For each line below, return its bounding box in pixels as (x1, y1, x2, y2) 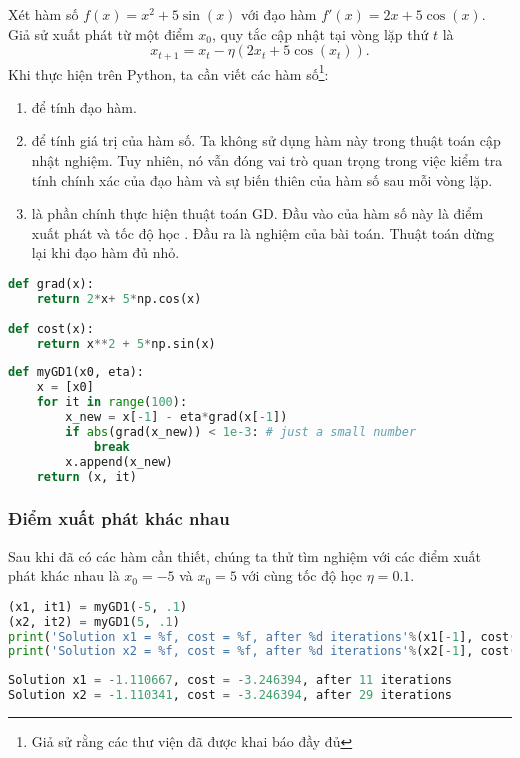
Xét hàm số (8, 4, 79, 24)
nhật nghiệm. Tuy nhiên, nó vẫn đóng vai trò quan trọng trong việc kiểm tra (31, 150, 503, 171)
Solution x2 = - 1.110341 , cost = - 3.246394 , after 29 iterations (8, 688, 452, 703)
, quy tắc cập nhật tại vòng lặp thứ (212, 23, 429, 44)
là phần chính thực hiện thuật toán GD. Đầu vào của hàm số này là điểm (31, 203, 484, 224)
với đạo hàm (241, 4, 317, 24)
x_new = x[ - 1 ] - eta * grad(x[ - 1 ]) (65, 410, 288, 425)
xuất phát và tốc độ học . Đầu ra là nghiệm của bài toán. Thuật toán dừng (31, 222, 495, 243)
